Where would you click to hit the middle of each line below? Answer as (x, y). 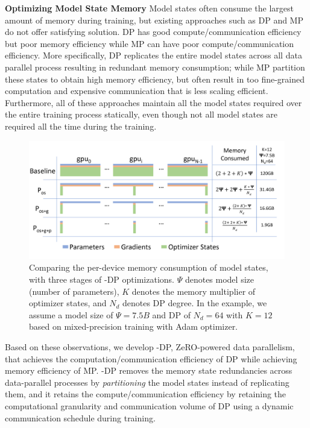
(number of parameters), (74, 291)
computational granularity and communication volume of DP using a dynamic (149, 405)
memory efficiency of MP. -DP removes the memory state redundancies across (149, 370)
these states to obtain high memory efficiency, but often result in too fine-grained (155, 79)
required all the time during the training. (81, 126)
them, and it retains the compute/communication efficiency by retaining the (146, 394)
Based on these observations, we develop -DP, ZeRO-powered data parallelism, (150, 346)
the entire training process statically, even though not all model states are (141, 114)
